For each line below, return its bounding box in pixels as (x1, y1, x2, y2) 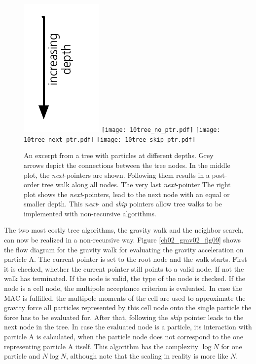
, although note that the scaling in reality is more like (66, 351, 228, 361)
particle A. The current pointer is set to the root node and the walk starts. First (4, 254, 247, 264)
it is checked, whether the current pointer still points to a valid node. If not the (4, 263, 244, 274)
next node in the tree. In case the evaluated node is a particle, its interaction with (4, 322, 252, 332)
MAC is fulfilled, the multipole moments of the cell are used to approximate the (4, 292, 246, 303)
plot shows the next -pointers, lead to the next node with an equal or (24, 189, 230, 199)
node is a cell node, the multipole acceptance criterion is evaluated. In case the (4, 283, 242, 293)
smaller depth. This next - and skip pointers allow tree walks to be (24, 199, 222, 209)
